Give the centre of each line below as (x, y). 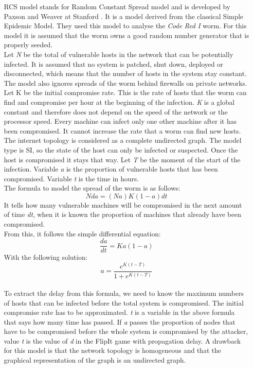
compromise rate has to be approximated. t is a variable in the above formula (119, 312)
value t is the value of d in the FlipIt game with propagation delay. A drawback (122, 340)
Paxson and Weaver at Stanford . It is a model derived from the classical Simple (124, 16)
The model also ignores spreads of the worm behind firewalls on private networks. (126, 83)
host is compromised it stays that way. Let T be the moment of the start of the (122, 159)
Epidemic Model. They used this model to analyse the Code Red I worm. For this (125, 26)
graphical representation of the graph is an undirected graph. (95, 360)
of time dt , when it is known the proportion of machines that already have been (123, 214)
